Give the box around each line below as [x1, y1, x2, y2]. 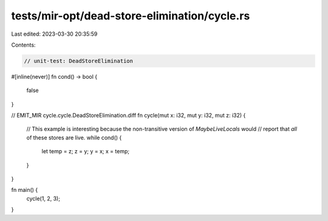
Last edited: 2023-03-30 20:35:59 [11, 30, 98, 38]
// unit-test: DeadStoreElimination [24, 58, 134, 64]
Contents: [11, 41, 36, 48]
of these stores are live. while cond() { [26, 134, 122, 141]
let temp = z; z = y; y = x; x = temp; [41, 148, 130, 155]
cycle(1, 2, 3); [26, 194, 61, 202]
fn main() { [11, 186, 38, 194]
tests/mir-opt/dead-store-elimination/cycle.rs [11, 9, 250, 22]
